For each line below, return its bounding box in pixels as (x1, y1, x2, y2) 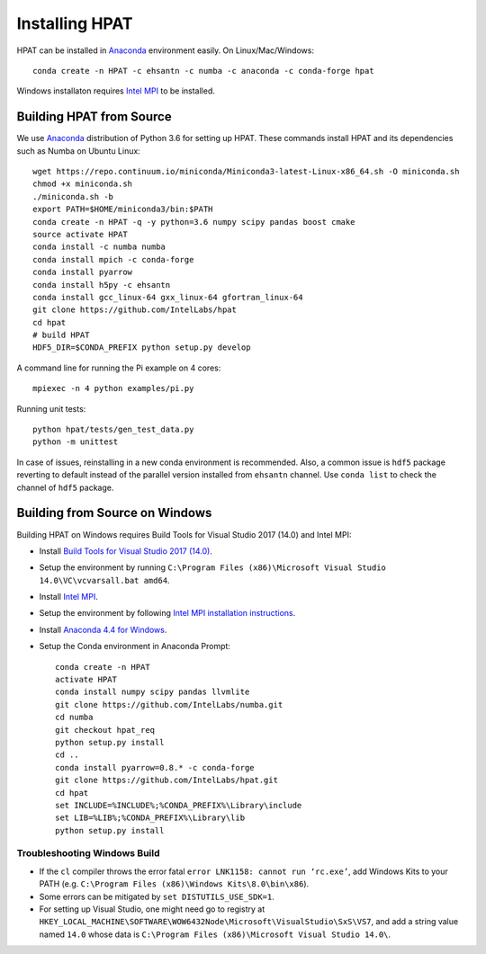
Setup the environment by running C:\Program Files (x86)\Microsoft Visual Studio (39, 562, 387, 573)
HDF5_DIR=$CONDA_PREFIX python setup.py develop (32, 343, 251, 352)
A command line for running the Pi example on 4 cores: (16, 362, 221, 373)
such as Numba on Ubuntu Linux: (16, 145, 141, 156)
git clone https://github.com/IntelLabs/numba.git (55, 700, 283, 709)
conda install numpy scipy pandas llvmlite (55, 687, 250, 697)
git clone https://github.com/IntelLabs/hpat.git (55, 775, 279, 786)
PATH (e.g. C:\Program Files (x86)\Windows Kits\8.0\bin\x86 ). (39, 878, 310, 889)
